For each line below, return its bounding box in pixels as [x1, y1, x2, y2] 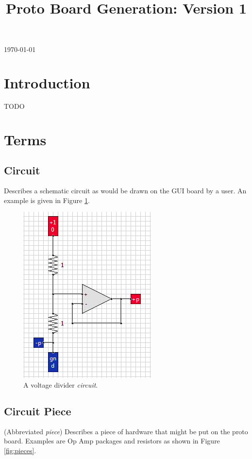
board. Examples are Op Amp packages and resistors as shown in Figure [4, 436, 220, 446]
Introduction [4, 73, 90, 93]
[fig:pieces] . [4, 445, 36, 456]
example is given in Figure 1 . [4, 195, 90, 205]
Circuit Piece [4, 404, 71, 419]
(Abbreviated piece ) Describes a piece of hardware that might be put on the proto [4, 426, 248, 436]
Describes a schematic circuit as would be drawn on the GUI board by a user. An [4, 186, 247, 196]
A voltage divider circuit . [23, 380, 98, 390]
